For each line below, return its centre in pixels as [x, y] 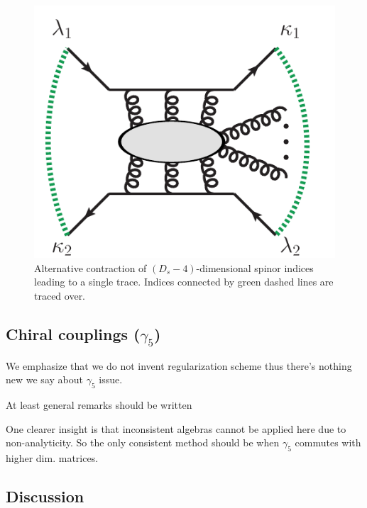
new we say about [44, 379]
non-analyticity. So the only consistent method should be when [143, 442]
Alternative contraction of [91, 267]
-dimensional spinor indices [255, 267]
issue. [111, 379]
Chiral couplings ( [73, 334]
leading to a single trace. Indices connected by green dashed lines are [184, 282]
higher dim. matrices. [52, 458]
